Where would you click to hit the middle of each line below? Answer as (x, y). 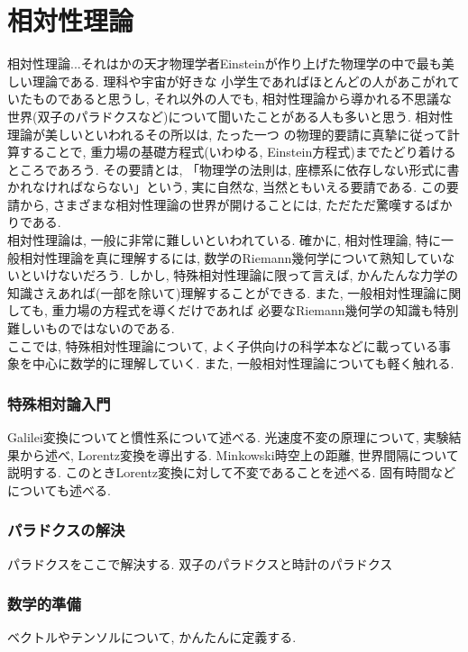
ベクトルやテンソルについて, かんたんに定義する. (152, 637)
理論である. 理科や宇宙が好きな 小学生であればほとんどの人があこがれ (240, 81)
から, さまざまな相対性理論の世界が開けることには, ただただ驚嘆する (223, 204)
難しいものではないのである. (91, 328)
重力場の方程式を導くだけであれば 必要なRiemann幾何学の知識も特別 (255, 310)
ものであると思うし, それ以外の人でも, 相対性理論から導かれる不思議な (242, 99)
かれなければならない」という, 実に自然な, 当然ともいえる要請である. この (227, 187)
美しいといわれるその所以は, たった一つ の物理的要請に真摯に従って (246, 134)
